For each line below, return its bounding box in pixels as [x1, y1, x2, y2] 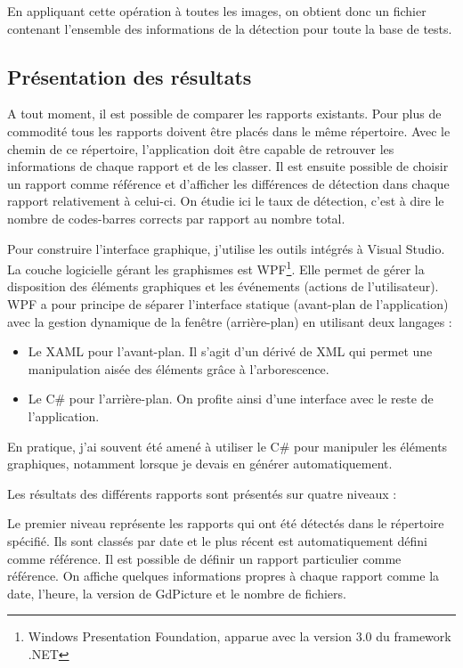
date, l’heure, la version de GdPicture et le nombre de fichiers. [7, 583, 346, 602]
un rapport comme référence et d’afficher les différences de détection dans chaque [7, 174, 450, 192]
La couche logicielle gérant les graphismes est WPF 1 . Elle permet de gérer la [7, 257, 425, 278]
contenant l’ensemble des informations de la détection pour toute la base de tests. [7, 19, 452, 37]
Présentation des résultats [7, 62, 252, 90]
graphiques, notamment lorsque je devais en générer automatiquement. [7, 454, 393, 473]
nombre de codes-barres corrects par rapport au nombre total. [7, 208, 345, 227]
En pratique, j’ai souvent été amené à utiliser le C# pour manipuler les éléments [7, 436, 448, 455]
